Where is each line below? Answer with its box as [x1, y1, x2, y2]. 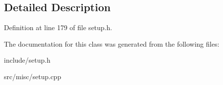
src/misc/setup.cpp [4, 71, 61, 81]
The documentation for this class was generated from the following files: [4, 38, 220, 49]
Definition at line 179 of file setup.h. [4, 22, 112, 33]
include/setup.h [4, 55, 50, 65]
